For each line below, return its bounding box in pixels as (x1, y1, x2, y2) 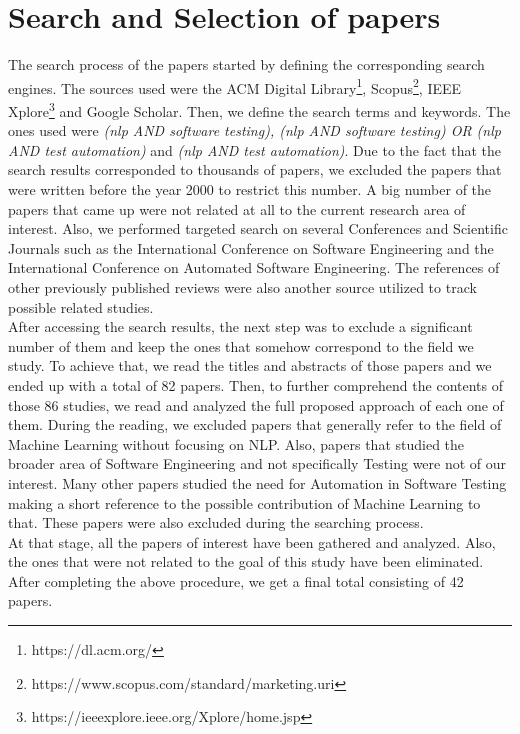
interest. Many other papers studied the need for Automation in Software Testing (8, 472, 507, 493)
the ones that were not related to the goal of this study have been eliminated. (8, 551, 484, 572)
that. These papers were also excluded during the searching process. (8, 512, 424, 533)
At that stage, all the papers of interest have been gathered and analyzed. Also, (8, 531, 496, 552)
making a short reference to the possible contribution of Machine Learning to (8, 492, 481, 513)
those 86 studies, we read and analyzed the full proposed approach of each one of (8, 394, 504, 415)
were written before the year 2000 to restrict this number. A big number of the (8, 179, 492, 199)
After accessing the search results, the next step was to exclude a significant (8, 316, 473, 337)
